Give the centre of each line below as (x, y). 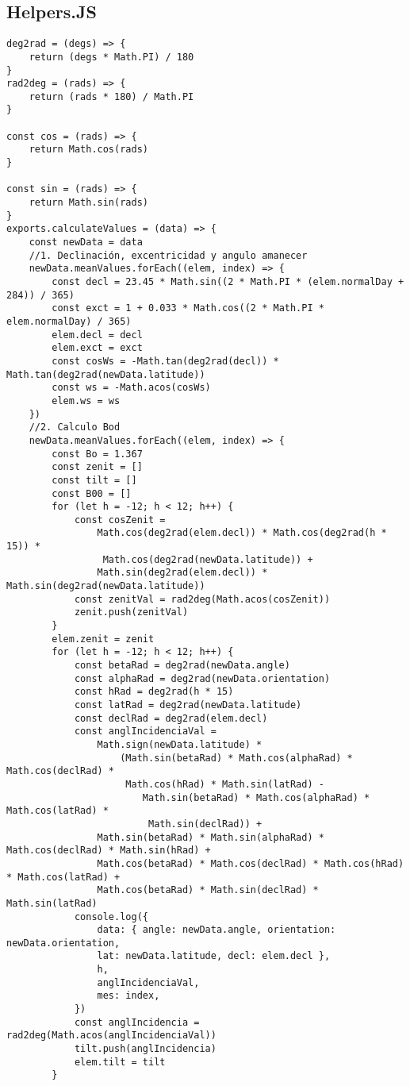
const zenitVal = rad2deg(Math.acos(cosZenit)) (202, 599)
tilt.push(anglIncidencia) (145, 1049)
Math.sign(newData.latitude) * (180, 744)
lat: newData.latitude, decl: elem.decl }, (214, 956)
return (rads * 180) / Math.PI (111, 96)
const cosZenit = (120, 520)
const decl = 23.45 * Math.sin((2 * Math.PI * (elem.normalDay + (228, 282)
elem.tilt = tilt (120, 1062)
